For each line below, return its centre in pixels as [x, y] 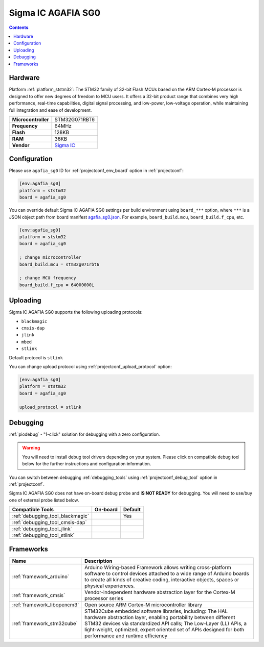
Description [98, 561]
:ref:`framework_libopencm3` [45, 604]
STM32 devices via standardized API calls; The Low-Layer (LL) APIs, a [165, 623]
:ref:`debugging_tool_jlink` [42, 529]
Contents [19, 27]
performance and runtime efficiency [126, 636]
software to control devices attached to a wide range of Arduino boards [167, 573]
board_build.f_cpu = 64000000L [57, 285]
